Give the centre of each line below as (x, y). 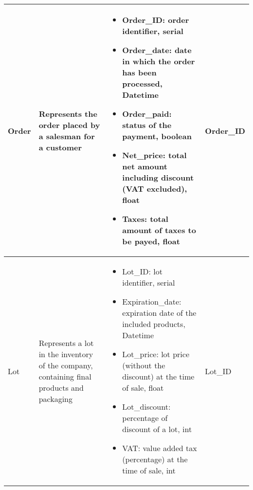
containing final (65, 376)
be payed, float (151, 241)
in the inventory (66, 354)
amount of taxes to (159, 230)
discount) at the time (158, 376)
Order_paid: (147, 114)
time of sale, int (149, 470)
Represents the (68, 114)
